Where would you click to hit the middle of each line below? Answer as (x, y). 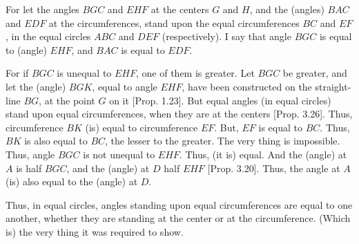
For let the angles (42, 9)
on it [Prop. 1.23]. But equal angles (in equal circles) (220, 100)
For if (17, 73)
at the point (70, 100)
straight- (333, 86)
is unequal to (84, 73)
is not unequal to (119, 154)
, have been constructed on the (247, 86)
